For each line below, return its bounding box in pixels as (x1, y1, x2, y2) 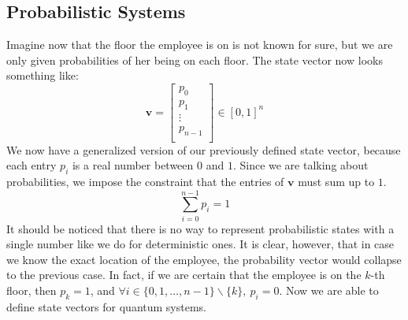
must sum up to (298, 173, 375, 189)
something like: (6, 67, 79, 84)
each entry (6, 157, 57, 173)
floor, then (6, 282, 57, 299)
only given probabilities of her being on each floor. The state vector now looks (6, 51, 383, 68)
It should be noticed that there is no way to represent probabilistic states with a (6, 220, 395, 236)
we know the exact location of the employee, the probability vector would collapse (6, 251, 402, 267)
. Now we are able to (279, 282, 379, 299)
